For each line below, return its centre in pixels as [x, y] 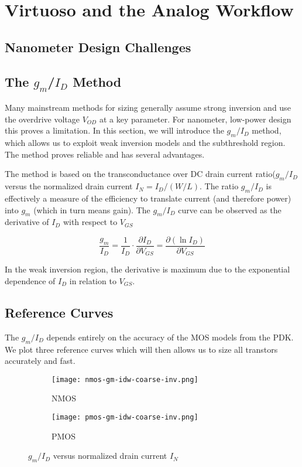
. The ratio [219, 186]
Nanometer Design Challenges [98, 47]
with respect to [90, 222]
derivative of [27, 222]
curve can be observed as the [230, 209]
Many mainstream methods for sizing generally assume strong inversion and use [148, 108]
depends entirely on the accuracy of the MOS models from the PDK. [170, 337]
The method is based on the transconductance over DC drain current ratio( [140, 174]
